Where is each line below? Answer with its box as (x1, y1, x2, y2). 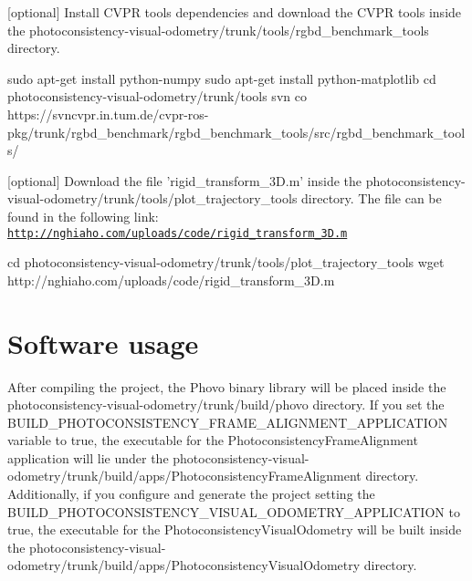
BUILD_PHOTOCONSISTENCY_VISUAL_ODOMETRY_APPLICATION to (7, 502, 460, 521)
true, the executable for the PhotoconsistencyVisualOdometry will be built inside (7, 520, 462, 539)
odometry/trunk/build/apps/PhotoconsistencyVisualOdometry (7, 555, 361, 575)
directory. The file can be (301, 189, 442, 208)
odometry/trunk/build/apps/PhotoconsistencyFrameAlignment (7, 466, 362, 485)
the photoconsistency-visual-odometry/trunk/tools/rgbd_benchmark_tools (7, 20, 429, 39)
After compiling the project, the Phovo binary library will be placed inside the (7, 377, 446, 396)
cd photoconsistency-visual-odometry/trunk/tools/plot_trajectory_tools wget (7, 253, 445, 272)
